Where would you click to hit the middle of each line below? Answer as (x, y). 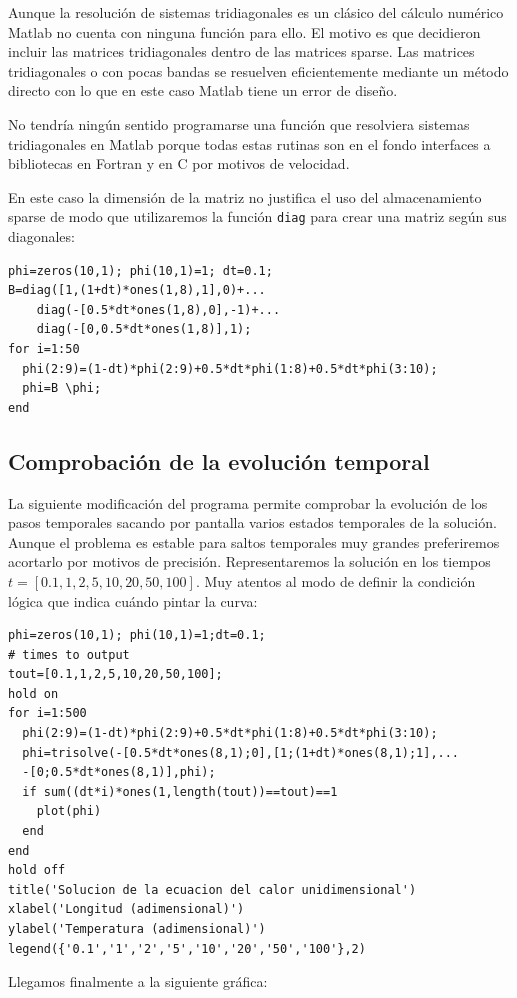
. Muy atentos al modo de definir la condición (335, 580)
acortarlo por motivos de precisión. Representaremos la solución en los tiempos (249, 561)
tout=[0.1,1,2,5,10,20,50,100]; (115, 674)
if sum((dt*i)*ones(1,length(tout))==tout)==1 (180, 791)
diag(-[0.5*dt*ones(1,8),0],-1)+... (158, 309)
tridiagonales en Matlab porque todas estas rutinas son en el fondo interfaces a (249, 143)
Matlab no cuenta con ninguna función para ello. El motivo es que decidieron (244, 31)
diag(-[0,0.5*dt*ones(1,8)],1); (144, 329)
